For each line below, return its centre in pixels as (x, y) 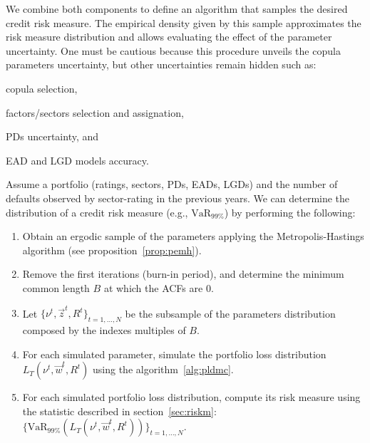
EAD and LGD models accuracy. (77, 160)
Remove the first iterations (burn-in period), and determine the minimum (183, 274)
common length (56, 287)
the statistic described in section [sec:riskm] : (119, 411)
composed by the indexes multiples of (104, 330)
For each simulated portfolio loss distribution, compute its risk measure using (191, 397)
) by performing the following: (290, 212)
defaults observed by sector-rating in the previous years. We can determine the (178, 198)
